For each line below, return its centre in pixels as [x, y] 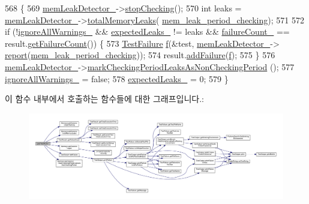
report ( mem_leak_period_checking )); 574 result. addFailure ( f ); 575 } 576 [140, 55]
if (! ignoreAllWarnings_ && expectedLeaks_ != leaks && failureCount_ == [147, 31]
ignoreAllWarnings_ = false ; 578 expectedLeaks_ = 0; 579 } [117, 78]
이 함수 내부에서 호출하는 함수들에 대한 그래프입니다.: [104, 99]
